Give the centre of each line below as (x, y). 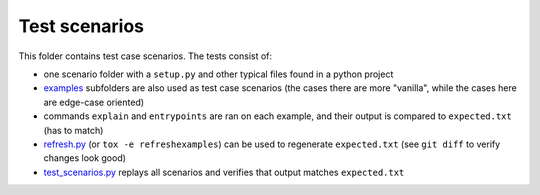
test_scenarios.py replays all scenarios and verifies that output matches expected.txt (224, 172)
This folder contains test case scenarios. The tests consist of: (145, 56)
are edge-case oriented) (94, 102)
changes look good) (85, 158)
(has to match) (73, 130)
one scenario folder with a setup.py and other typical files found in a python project (218, 74)
